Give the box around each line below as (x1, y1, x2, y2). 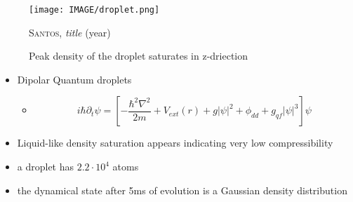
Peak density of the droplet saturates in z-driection (29, 48, 248, 63)
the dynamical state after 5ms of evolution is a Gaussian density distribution (17, 182, 347, 197)
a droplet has (17, 159, 74, 174)
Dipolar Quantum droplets (17, 72, 132, 86)
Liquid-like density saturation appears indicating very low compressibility (17, 135, 333, 150)
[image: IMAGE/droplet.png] (29, 5, 160, 15)
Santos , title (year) (29, 25, 111, 39)
